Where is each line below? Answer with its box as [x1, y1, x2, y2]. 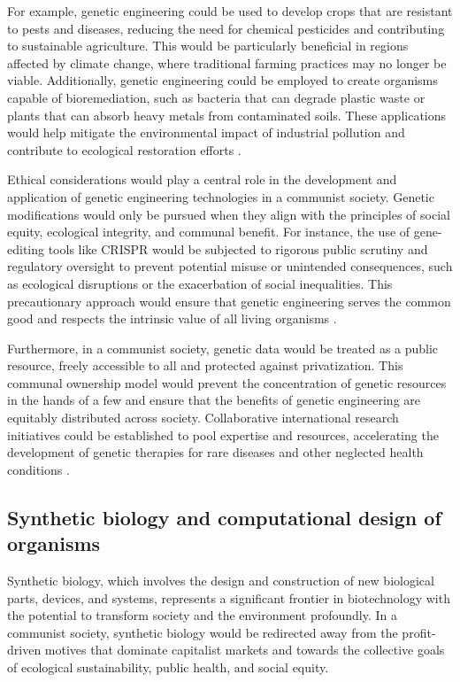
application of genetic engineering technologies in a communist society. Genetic [7, 187, 434, 205]
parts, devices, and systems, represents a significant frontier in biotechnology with [7, 588, 450, 607]
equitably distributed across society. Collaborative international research [7, 408, 399, 427]
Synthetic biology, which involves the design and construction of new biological [7, 571, 434, 590]
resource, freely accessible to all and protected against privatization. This [7, 356, 403, 375]
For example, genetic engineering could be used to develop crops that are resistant [7, 2, 453, 19]
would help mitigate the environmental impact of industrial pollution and [7, 123, 405, 142]
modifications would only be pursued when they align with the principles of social [7, 205, 450, 223]
